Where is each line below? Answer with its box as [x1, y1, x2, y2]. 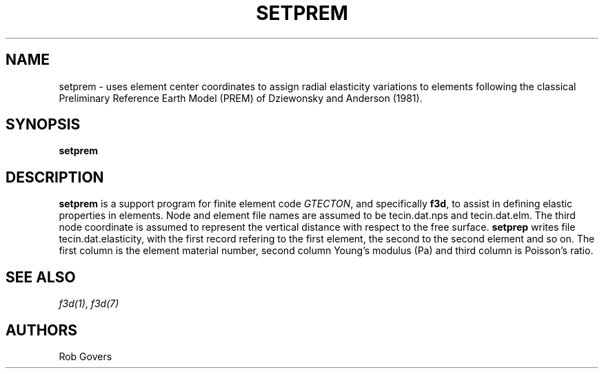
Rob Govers [59, 350, 112, 362]
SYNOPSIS [6, 116, 81, 134]
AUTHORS [6, 321, 78, 339]
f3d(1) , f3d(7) [59, 298, 119, 310]
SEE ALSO [6, 268, 76, 286]
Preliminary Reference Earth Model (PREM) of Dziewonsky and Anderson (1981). [59, 92, 423, 104]
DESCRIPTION [6, 168, 104, 186]
